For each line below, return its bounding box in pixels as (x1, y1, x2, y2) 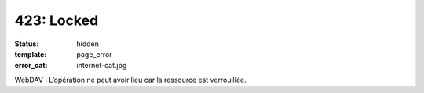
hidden (76, 39, 100, 48)
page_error (76, 49, 113, 59)
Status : (14, 39, 39, 48)
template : (14, 49, 47, 59)
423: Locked (14, 12, 99, 29)
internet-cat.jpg (76, 61, 127, 70)
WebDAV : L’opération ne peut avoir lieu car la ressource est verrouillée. (14, 75, 247, 84)
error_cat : (14, 61, 48, 70)
